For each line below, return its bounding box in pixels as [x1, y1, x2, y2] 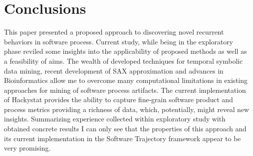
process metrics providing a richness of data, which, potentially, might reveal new [4, 104, 249, 114]
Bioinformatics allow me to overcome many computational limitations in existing [4, 75, 248, 85]
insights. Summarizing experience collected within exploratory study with [4, 114, 225, 124]
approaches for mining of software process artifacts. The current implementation [4, 84, 246, 95]
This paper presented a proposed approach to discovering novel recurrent [4, 27, 224, 37]
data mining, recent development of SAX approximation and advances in [4, 65, 223, 76]
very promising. [4, 143, 51, 153]
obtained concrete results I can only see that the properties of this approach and [4, 123, 247, 134]
